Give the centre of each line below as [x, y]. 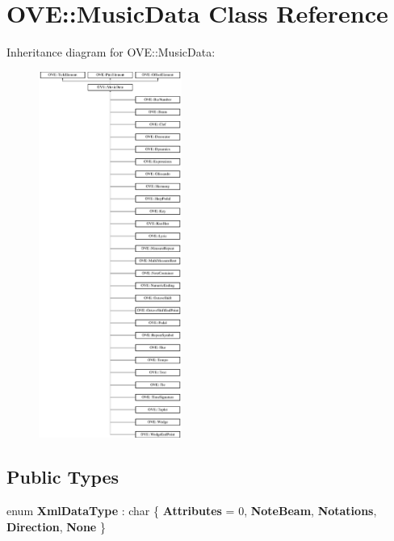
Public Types [63, 477]
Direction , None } [56, 526]
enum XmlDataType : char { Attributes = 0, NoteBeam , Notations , [192, 511]
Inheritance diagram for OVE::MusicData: [111, 52]
